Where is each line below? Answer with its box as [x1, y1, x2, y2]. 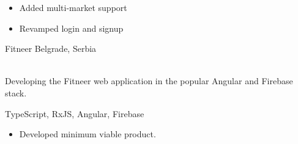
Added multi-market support [19, 1, 127, 13]
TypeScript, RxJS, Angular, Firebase [5, 107, 144, 120]
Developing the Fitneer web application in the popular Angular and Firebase [5, 74, 293, 87]
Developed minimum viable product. [19, 128, 156, 140]
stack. [5, 86, 27, 99]
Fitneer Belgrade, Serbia [5, 42, 97, 55]
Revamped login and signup [19, 21, 124, 34]
